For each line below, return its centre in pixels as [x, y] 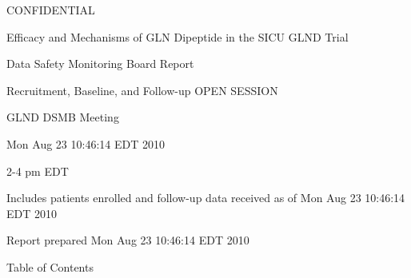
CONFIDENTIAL [51, 10]
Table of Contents [50, 266]
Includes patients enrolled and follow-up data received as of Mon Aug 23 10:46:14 [206, 198]
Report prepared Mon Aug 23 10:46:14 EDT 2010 [128, 240]
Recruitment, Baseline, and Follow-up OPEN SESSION [142, 90]
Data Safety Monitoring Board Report [100, 64]
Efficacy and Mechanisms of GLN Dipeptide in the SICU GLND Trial [178, 36]
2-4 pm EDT [38, 171]
